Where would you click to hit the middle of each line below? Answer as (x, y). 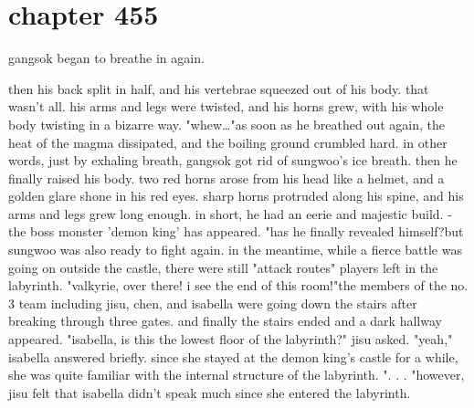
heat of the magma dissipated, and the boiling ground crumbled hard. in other (228, 142)
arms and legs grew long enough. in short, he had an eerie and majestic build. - (230, 213)
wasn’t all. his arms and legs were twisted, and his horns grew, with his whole (226, 106)
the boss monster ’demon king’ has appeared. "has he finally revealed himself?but (236, 231)
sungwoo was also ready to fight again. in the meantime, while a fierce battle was (235, 250)
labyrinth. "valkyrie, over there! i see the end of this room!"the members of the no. (238, 285)
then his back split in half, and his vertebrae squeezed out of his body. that (219, 88)
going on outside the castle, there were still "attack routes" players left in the (223, 267)
